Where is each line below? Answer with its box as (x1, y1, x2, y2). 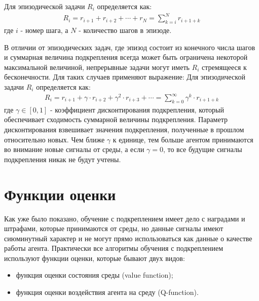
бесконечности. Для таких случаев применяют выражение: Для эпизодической (4, 71, 245, 82)
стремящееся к (202, 61, 247, 72)
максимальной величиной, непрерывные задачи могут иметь (4, 61, 190, 72)
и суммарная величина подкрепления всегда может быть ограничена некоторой (4, 52, 248, 62)
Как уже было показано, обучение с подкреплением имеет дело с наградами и (4, 213, 245, 223)
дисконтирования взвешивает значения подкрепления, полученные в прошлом (4, 124, 244, 134)
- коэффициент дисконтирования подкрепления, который (50, 104, 224, 115)
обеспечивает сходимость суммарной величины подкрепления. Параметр (4, 114, 228, 125)
